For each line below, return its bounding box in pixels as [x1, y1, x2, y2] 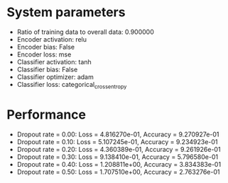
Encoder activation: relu [16, 35, 87, 43]
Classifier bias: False [16, 65, 78, 73]
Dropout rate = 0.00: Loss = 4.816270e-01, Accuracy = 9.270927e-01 [16, 130, 219, 138]
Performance [6, 107, 87, 122]
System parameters [6, 4, 126, 20]
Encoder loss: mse [16, 50, 72, 59]
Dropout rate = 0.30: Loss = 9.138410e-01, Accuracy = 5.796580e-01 [16, 153, 218, 161]
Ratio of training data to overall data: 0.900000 [16, 28, 154, 36]
